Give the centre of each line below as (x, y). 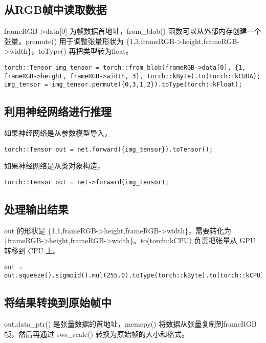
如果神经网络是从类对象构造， (54, 166)
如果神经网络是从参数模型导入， (58, 133)
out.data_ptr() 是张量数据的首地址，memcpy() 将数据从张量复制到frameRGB (130, 324)
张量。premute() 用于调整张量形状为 (64, 41)
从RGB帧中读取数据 (56, 9)
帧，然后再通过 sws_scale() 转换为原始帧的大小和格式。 (96, 334)
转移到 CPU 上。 (32, 251)
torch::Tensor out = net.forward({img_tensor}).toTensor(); (109, 149)
